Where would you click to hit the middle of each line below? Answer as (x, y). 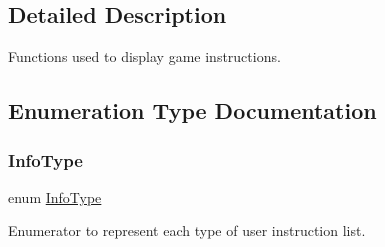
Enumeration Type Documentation (192, 110)
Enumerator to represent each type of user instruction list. (187, 230)
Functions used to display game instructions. (144, 56)
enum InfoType (55, 196)
